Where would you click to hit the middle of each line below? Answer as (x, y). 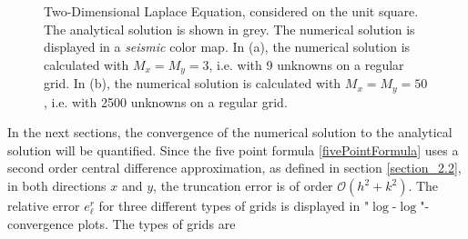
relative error (44, 206)
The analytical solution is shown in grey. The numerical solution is (229, 29)
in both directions (57, 186)
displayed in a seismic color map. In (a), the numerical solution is (227, 47)
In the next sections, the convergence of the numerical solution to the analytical (230, 132)
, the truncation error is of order (243, 186)
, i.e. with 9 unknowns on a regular (306, 64)
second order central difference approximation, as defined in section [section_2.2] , (234, 168)
